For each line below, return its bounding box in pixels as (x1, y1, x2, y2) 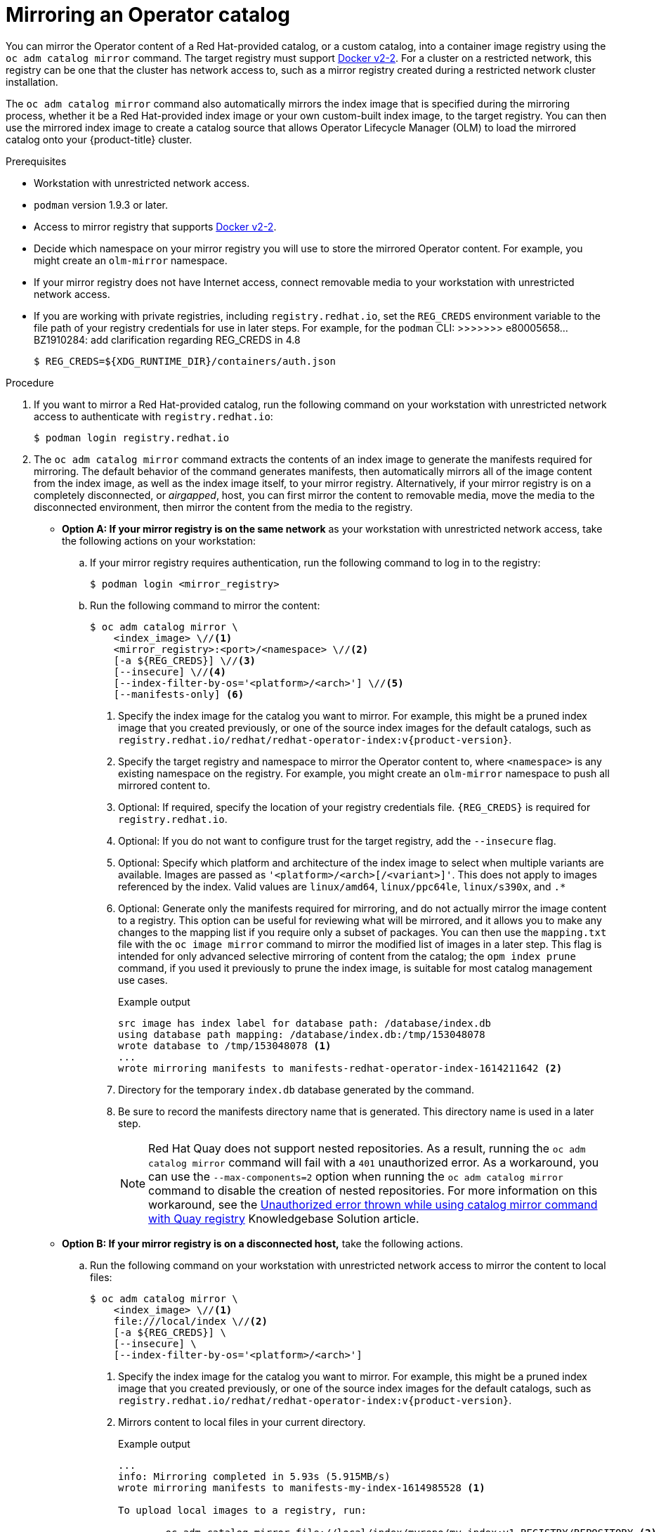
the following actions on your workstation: (62, 534, 256, 547)
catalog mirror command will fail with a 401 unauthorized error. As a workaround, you (148, 1155, 599, 1169)
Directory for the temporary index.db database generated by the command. (118, 1083, 474, 1096)
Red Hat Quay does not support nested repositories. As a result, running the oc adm (148, 1141, 586, 1155)
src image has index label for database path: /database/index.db (118, 1017, 492, 1029)
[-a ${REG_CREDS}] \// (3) (113, 654, 256, 666)
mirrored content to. (118, 779, 211, 791)
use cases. (118, 973, 168, 986)
